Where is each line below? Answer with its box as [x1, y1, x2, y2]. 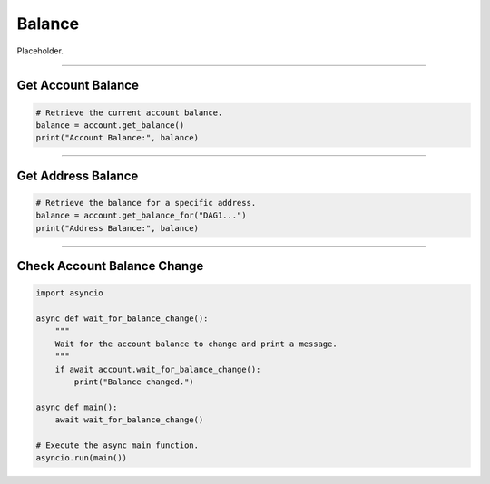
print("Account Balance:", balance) [35, 132, 200, 143]
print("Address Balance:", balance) [35, 223, 200, 233]
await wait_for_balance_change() [54, 415, 204, 425]
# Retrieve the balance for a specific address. [35, 198, 257, 208]
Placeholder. [16, 45, 64, 56]
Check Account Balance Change [16, 258, 204, 274]
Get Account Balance [16, 78, 140, 93]
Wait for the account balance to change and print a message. [54, 338, 338, 349]
